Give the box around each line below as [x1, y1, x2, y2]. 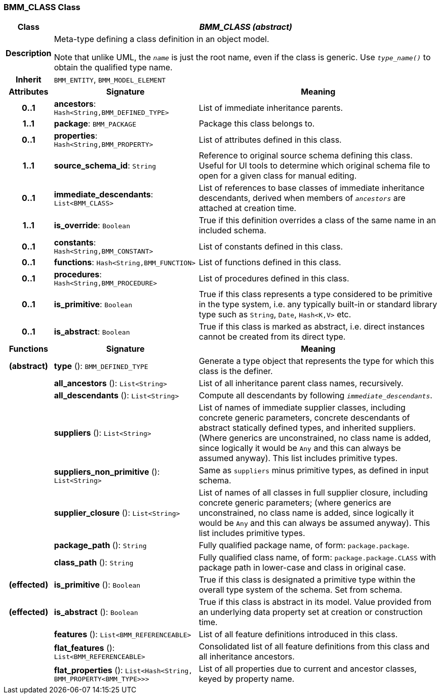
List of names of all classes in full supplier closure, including [198, 487, 428, 498]
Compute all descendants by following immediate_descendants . [198, 390, 432, 401]
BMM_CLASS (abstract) [199, 22, 293, 32]
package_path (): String [54, 540, 147, 551]
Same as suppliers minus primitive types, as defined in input [198, 465, 429, 476]
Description [6, 48, 52, 59]
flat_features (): [54, 642, 115, 653]
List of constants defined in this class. [198, 241, 343, 252]
